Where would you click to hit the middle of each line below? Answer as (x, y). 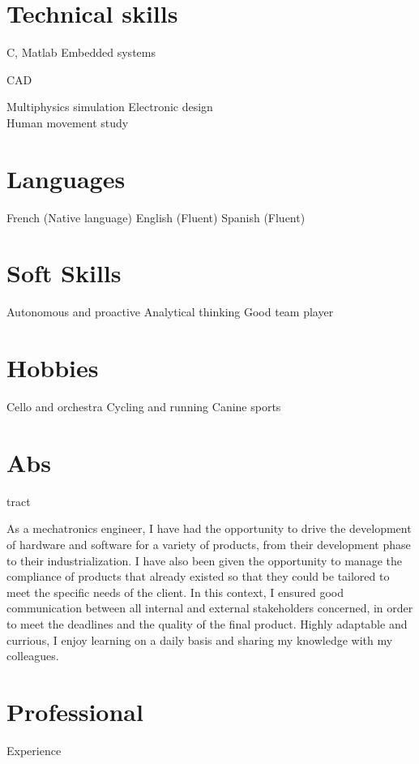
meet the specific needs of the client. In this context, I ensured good (175, 592)
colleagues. (33, 656)
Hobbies (53, 368)
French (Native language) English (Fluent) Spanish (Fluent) (156, 217)
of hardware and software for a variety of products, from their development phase (209, 544)
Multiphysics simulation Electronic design (110, 107)
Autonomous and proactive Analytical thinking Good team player (170, 312)
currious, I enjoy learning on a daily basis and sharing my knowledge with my (200, 640)
